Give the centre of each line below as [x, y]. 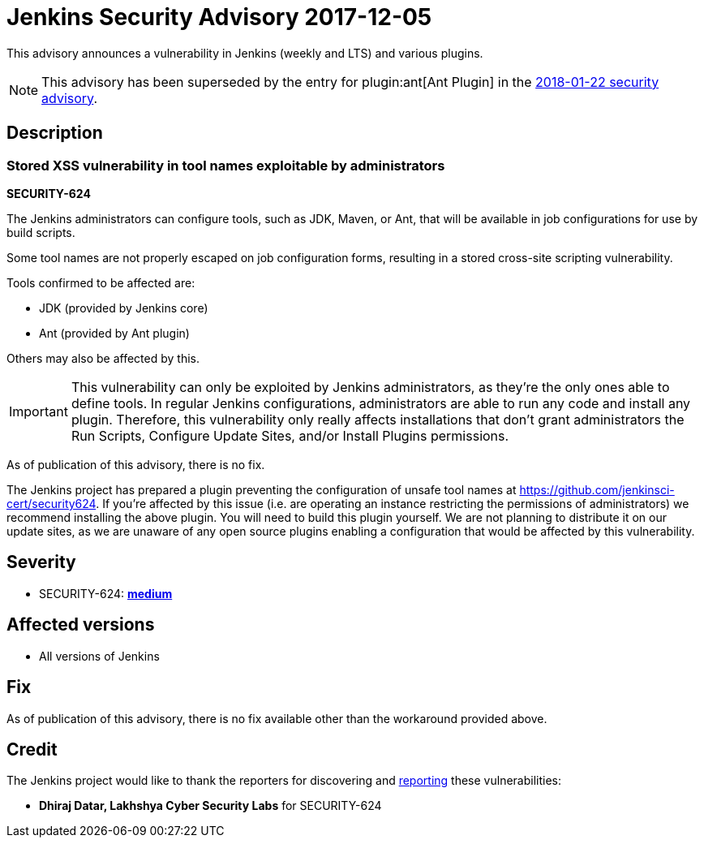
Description [55, 133]
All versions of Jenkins [99, 656]
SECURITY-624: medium [106, 593]
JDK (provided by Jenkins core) [124, 308]
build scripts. [41, 232]
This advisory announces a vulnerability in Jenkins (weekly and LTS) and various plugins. [245, 53]
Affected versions [81, 625]
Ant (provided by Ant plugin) [114, 333]
